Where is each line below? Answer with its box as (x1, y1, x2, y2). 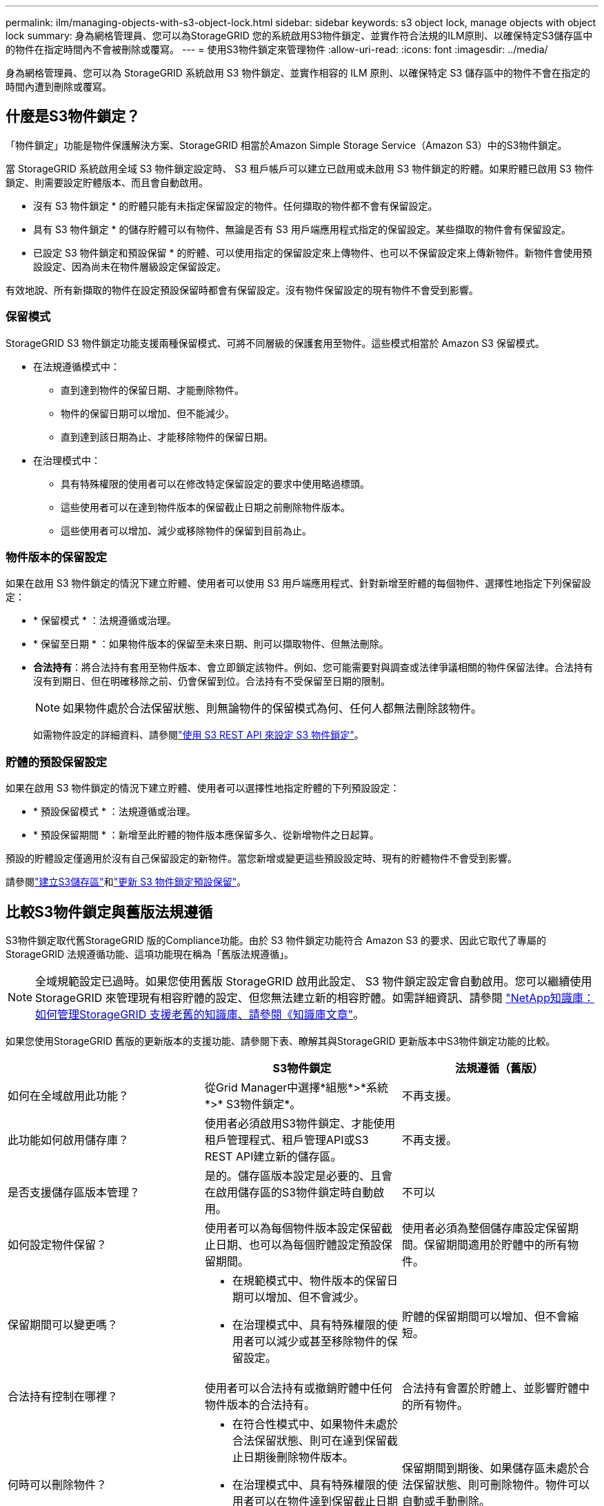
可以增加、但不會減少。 (243, 1289, 365, 1304)
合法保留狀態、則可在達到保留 (232, 1433, 387, 1447)
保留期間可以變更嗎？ (8, 1317, 119, 1332)
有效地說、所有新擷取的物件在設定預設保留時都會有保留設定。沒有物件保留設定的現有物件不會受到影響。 (6, 283, 479, 296)
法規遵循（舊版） (454, 1061, 543, 1075)
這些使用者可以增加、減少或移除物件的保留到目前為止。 (61, 524, 312, 536)
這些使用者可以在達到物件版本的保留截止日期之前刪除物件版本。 (61, 501, 350, 513)
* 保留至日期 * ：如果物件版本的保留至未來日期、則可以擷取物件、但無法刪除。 (33, 638, 389, 650)
